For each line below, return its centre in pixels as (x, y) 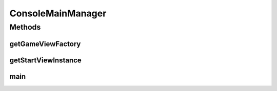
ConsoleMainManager (58, 13)
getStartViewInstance (45, 60)
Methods (25, 27)
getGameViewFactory (45, 44)
